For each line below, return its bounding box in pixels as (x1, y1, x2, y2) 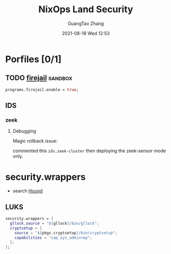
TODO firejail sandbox (5, 74, 72, 82)
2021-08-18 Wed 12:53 (62, 30, 110, 36)
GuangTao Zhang (67, 20, 104, 26)
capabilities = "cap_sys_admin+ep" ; (14, 235, 93, 240)
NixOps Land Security (38, 4, 134, 15)
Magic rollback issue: (12, 138, 58, 144)
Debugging (12, 128, 37, 134)
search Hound (12, 188, 43, 194)
